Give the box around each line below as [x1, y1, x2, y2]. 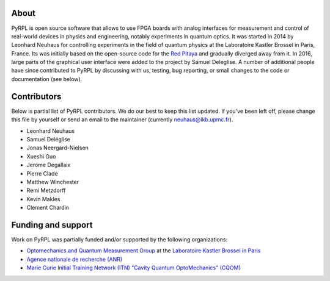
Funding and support [11, 219, 93, 230]
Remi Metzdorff [26, 187, 66, 194]
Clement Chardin [26, 204, 70, 212]
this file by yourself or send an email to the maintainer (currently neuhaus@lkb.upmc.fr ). [11, 116, 233, 123]
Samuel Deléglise [26, 135, 70, 143]
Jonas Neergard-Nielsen [26, 144, 89, 152]
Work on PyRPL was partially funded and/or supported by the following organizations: [11, 235, 228, 243]
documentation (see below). [11, 75, 82, 82]
